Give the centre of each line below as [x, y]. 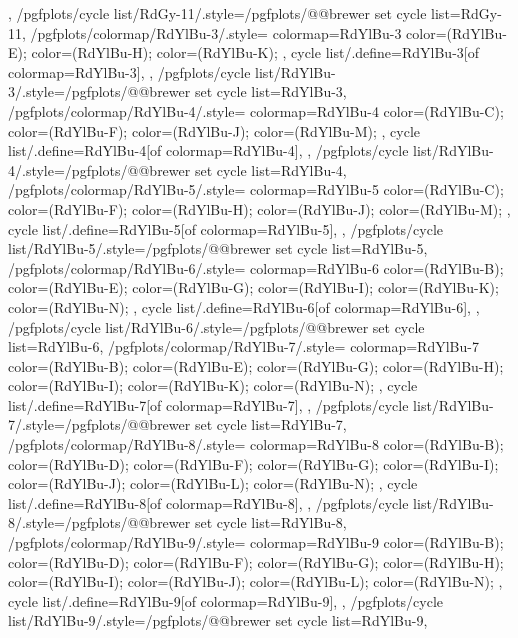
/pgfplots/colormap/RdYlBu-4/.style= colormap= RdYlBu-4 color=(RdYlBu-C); [256, 110]
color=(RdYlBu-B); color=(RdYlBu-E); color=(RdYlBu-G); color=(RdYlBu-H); [256, 365]
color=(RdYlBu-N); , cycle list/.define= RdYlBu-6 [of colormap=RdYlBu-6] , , [244, 306]
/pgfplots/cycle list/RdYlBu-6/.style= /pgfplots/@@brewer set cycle [216, 326]
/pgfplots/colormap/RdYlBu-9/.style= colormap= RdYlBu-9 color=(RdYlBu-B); [256, 542]
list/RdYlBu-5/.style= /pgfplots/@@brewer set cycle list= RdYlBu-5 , [218, 248]
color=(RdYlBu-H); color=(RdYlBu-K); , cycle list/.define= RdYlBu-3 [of [255, 52]
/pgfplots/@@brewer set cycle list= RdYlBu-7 [203, 424]
